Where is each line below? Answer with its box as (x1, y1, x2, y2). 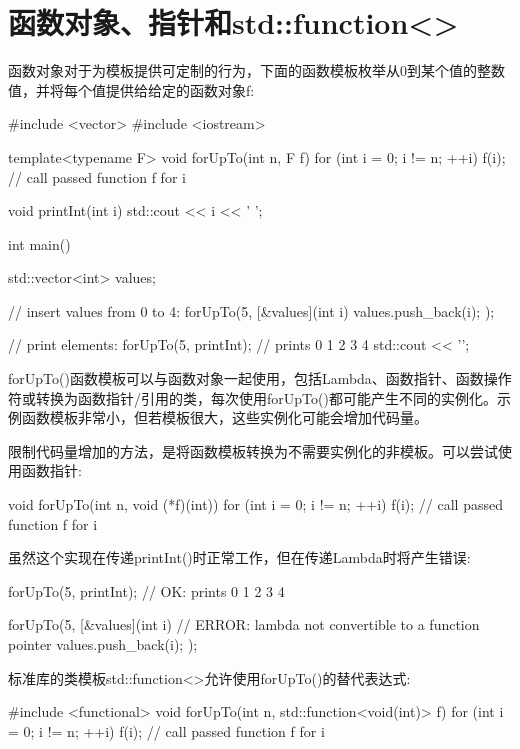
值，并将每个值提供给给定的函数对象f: (8, 79, 255, 100)
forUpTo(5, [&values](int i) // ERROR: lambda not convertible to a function (8, 614, 480, 635)
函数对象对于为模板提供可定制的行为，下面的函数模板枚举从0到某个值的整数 (8, 60, 505, 81)
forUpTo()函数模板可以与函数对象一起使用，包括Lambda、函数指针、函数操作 (8, 368, 512, 389)
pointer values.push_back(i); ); (8, 634, 198, 654)
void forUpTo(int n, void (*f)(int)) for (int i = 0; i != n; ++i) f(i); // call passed (8, 494, 503, 515)
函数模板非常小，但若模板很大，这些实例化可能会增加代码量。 (21, 407, 428, 428)
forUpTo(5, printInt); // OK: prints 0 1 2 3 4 (8, 580, 285, 601)
